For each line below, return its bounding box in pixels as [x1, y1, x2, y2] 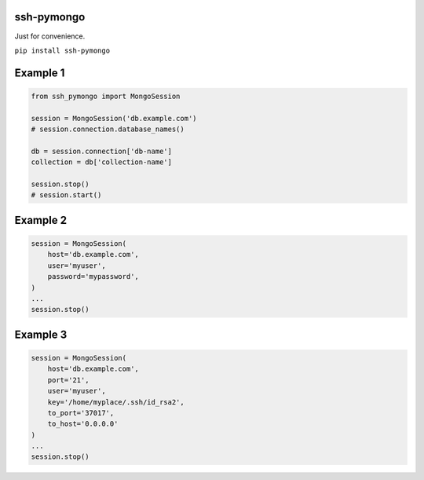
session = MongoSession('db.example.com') [31, 114, 197, 123]
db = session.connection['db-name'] [31, 146, 173, 156]
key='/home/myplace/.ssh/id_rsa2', [47, 398, 185, 406]
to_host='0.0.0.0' [47, 420, 119, 428]
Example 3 [14, 328, 68, 341]
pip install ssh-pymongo [14, 46, 110, 55]
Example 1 [14, 66, 65, 79]
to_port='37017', [47, 409, 115, 417]
